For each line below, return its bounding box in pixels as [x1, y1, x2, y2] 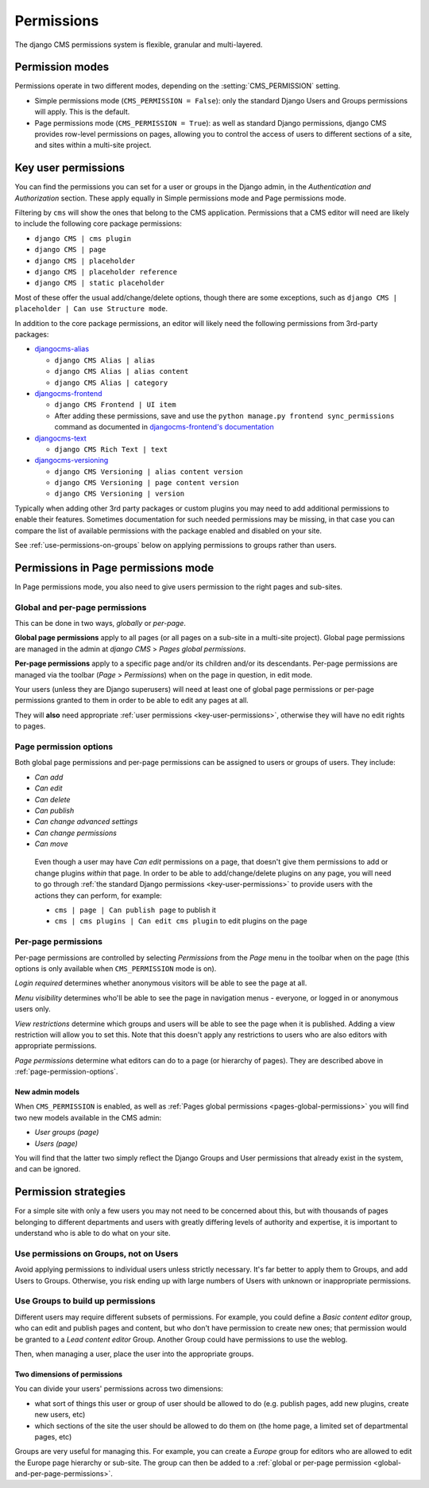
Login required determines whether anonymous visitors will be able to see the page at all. [14, 978, 307, 988]
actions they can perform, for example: [34, 891, 162, 900]
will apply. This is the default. [34, 107, 130, 117]
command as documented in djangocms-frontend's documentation [54, 422, 274, 432]
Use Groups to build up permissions [14, 1296, 156, 1307]
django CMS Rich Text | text [54, 445, 168, 453]
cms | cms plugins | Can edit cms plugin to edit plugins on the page [54, 916, 307, 926]
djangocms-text [34, 433, 87, 443]
